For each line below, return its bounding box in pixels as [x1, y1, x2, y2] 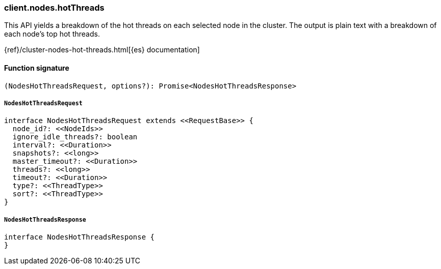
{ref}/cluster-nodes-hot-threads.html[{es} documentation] [4, 45, 200, 54]
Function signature [4, 63, 69, 72]
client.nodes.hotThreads [4, 3, 105, 13]
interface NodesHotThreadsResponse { [4, 233, 155, 242]
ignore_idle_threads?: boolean [12, 133, 138, 141]
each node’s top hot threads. [4, 29, 100, 39]
